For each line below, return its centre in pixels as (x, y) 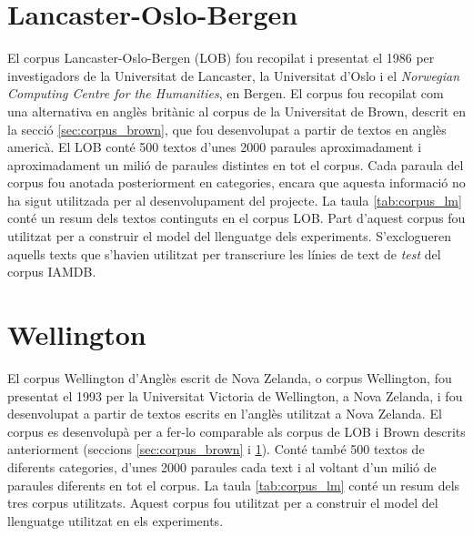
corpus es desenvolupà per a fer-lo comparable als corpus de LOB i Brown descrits (236, 431)
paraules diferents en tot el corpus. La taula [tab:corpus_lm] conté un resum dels (234, 485)
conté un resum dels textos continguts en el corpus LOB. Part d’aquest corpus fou (236, 218)
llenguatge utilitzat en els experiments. (116, 520)
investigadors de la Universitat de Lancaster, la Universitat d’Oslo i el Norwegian (234, 75)
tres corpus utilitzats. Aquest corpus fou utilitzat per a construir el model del (223, 503)
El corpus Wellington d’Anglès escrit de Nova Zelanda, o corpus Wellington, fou (230, 377)
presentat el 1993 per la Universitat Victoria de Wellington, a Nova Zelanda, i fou (235, 395)
